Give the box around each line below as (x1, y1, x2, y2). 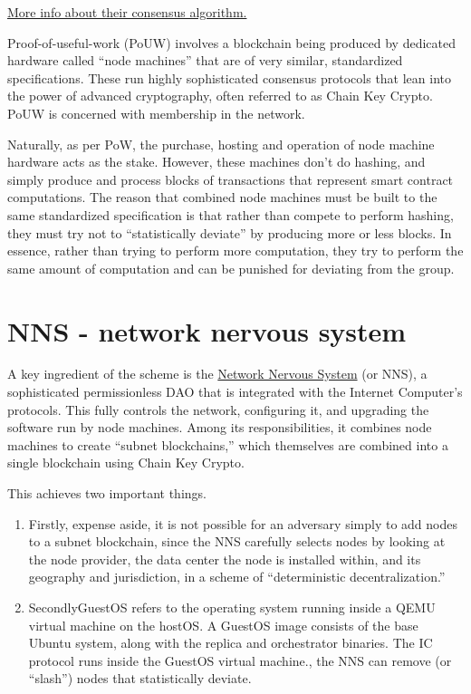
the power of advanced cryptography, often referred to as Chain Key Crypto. (7, 86, 433, 105)
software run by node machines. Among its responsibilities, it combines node (7, 418, 432, 437)
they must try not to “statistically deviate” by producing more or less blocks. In (7, 223, 452, 242)
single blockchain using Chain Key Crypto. (7, 453, 245, 472)
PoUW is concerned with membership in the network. (7, 103, 305, 122)
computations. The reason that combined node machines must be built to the (7, 188, 437, 207)
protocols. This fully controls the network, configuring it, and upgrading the (7, 400, 429, 419)
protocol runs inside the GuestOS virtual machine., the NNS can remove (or (28, 651, 452, 670)
